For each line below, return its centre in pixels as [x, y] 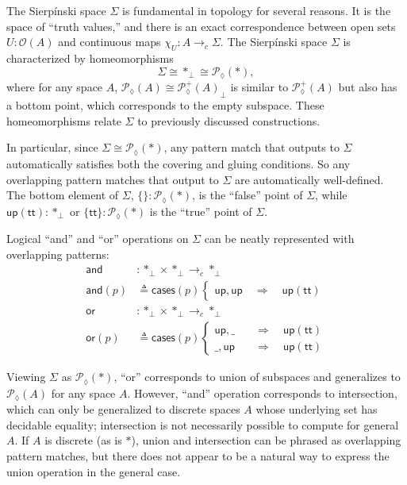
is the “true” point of [201, 211]
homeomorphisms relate [64, 120]
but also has [368, 87]
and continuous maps [109, 42]
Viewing [26, 377]
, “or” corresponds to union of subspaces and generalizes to [257, 377]
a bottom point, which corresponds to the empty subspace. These [165, 105]
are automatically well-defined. [309, 179]
